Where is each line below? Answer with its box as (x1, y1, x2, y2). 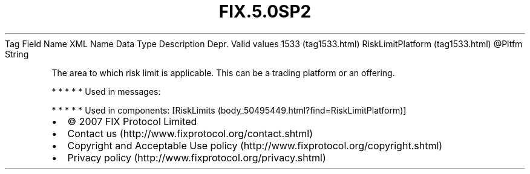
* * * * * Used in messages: (51, 86, 161, 97)
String (5, 48, 29, 59)
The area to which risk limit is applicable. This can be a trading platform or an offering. (51, 67, 395, 78)
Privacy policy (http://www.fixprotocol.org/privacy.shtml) (67, 151, 326, 164)
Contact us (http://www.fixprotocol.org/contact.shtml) (67, 127, 313, 140)
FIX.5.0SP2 (218, 1, 312, 22)
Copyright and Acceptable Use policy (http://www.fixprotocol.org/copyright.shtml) (67, 139, 443, 152)
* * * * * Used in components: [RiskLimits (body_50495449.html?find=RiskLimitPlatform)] (51, 105, 407, 115)
